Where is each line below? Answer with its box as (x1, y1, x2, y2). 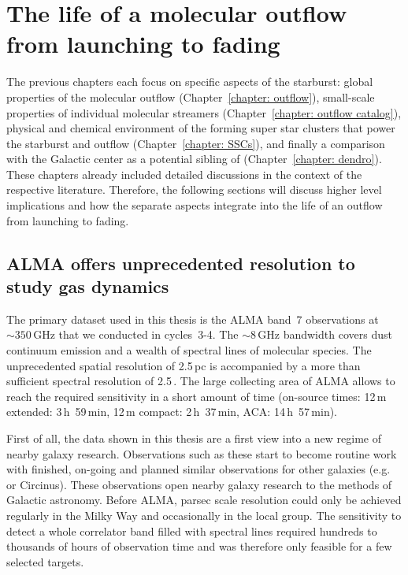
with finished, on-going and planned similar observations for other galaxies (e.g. (6, 461, 391, 477)
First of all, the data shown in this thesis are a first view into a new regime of (6, 430, 381, 446)
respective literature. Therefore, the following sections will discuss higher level (6, 181, 382, 198)
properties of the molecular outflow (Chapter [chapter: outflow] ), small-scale (6, 88, 375, 105)
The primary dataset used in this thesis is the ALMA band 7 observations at (6, 310, 379, 327)
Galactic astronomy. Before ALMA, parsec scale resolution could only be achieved (6, 492, 402, 508)
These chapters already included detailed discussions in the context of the (6, 165, 362, 182)
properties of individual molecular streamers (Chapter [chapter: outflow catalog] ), (6, 104, 402, 121)
